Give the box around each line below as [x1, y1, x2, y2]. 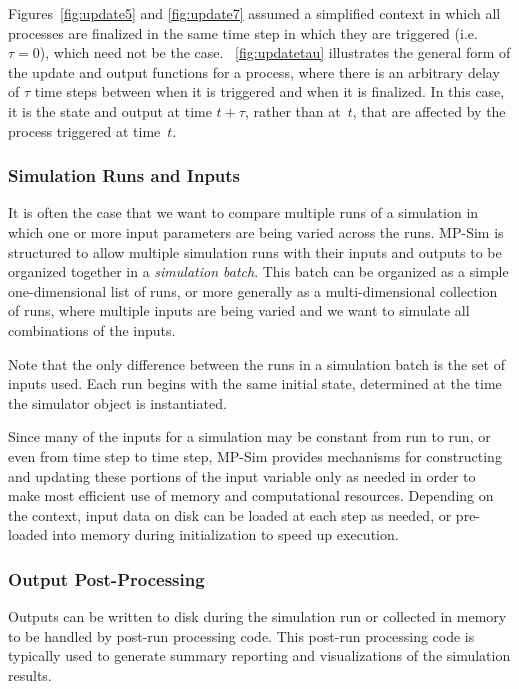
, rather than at [244, 100, 341, 121]
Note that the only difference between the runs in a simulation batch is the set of [8, 353, 505, 374]
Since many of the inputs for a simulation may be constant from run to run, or [8, 426, 491, 447]
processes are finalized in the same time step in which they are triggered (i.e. [8, 22, 478, 43]
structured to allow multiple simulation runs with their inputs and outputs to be [8, 241, 502, 262]
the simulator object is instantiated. [8, 392, 227, 413]
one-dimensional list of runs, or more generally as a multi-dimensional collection [8, 280, 498, 301]
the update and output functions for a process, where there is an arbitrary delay [8, 61, 500, 82]
